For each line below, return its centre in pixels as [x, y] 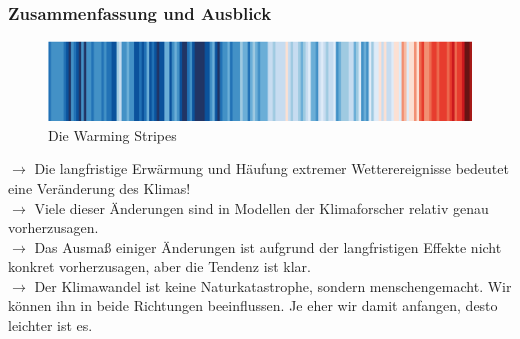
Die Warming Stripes [112, 134]
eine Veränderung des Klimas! [99, 187]
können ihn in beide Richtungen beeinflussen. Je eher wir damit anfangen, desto [253, 305]
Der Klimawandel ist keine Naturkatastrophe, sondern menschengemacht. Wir [273, 285]
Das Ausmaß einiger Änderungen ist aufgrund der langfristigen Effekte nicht [268, 246]
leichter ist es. [50, 325]
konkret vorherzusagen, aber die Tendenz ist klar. [159, 266]
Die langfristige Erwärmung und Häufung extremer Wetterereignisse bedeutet [271, 168]
